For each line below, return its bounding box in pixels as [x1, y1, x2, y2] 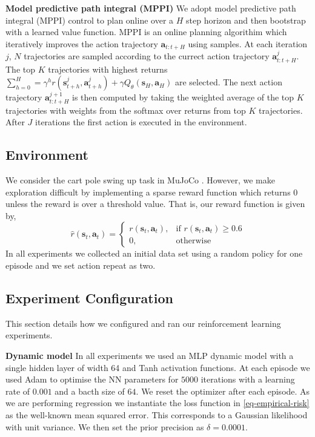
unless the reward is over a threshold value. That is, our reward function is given [5, 197, 305, 210]
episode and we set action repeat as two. [5, 259, 156, 272]
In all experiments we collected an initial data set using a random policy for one [5, 247, 303, 260]
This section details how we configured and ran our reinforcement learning [5, 317, 281, 329]
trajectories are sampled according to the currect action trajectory [24, 50, 270, 62]
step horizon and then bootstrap [186, 13, 306, 26]
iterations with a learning [201, 373, 295, 386]
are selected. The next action [174, 76, 282, 88]
